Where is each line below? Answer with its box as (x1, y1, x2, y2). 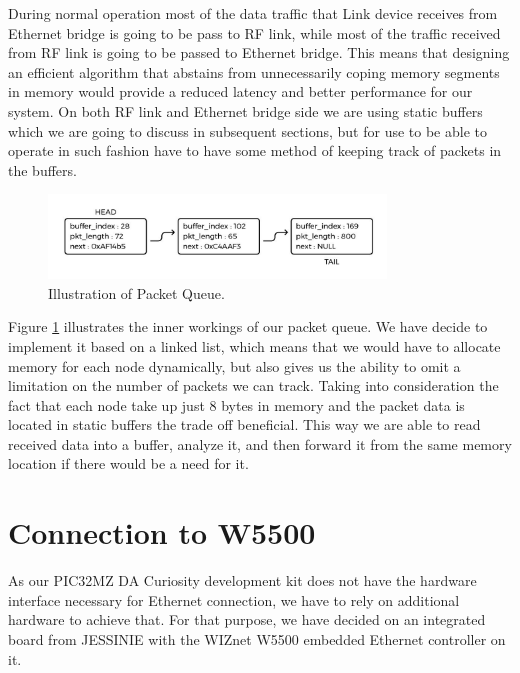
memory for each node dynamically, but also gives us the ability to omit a (8, 355, 461, 376)
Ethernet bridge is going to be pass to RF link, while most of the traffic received (8, 22, 501, 43)
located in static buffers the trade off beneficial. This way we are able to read (8, 414, 481, 435)
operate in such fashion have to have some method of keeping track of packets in (8, 140, 502, 161)
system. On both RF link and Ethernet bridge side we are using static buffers (8, 100, 483, 121)
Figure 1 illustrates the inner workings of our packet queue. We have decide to (8, 316, 488, 337)
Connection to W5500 (8, 512, 316, 553)
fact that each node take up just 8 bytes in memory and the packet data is (8, 394, 465, 415)
